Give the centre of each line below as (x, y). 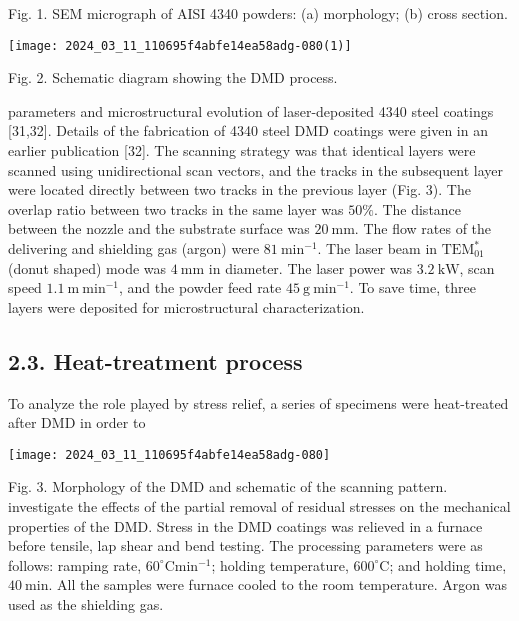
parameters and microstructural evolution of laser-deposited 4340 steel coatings (251, 110)
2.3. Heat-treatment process (155, 360)
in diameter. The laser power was (310, 267)
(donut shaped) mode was (87, 267)
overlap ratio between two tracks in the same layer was (176, 208)
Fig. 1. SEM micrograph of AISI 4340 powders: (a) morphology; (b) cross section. (258, 13)
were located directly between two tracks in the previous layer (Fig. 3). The (239, 189)
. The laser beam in (377, 248)
